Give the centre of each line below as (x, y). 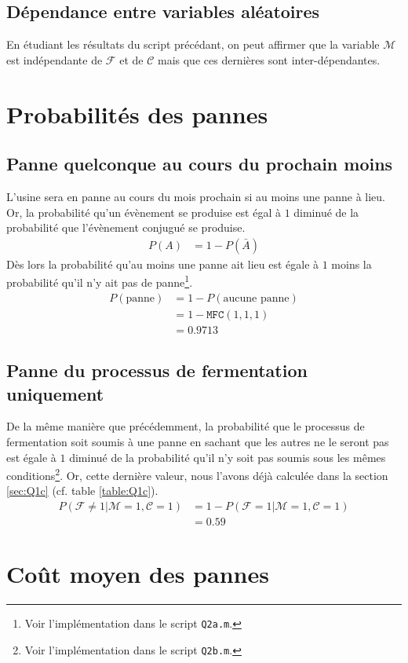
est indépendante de (55, 59)
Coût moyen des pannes (138, 574)
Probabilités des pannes (137, 114)
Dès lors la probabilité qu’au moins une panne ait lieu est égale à (163, 264)
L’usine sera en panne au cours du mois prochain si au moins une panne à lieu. (196, 196)
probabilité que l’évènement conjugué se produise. (126, 227)
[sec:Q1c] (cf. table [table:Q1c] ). (82, 491)
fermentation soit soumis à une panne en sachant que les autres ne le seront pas (198, 441)
